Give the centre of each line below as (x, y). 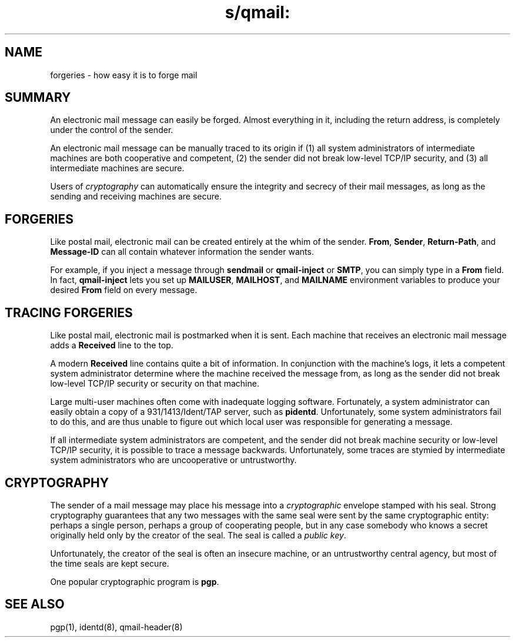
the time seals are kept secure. (110, 563)
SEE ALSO (35, 604)
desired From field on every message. (124, 290)
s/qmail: (257, 12)
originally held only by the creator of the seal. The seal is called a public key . (198, 535)
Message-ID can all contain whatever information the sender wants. (182, 252)
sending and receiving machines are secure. (136, 197)
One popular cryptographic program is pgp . (135, 581)
